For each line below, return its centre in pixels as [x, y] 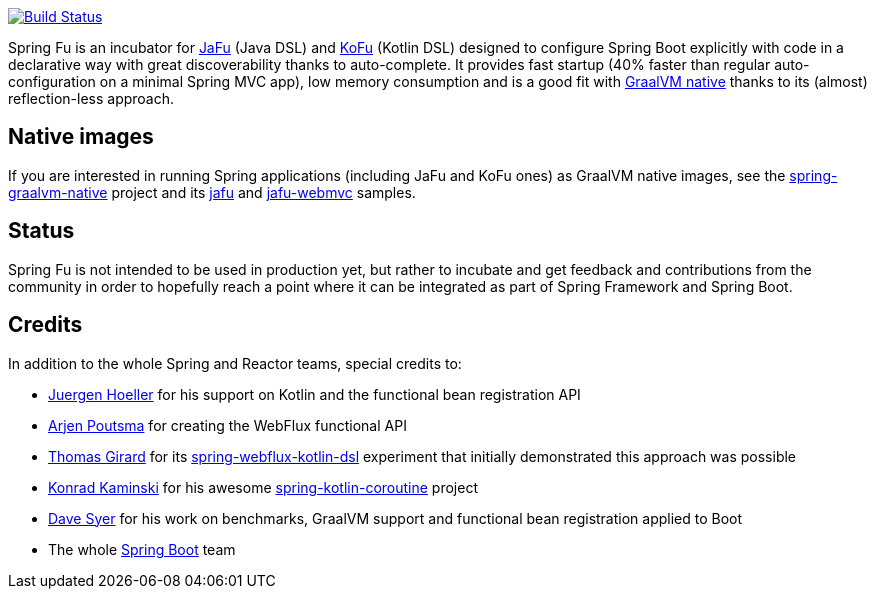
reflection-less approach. [91, 98]
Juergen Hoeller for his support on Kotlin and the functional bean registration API [314, 394]
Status [41, 231]
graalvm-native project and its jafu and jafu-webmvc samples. [212, 192]
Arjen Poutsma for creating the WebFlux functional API [227, 425]
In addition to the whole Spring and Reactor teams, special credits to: [235, 363]
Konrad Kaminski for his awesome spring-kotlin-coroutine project [263, 487]
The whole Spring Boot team [142, 549]
